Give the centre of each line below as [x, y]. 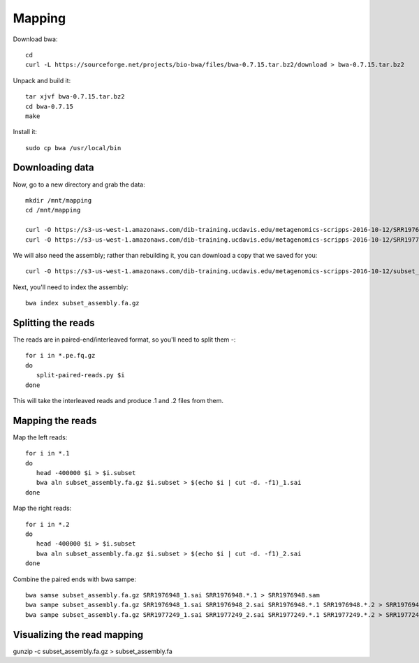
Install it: [25, 132]
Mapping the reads [55, 420]
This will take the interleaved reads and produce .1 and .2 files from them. [118, 400]
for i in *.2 [47, 524]
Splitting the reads [54, 322]
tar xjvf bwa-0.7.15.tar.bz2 [75, 97]
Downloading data [53, 168]
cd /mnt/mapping [53, 210]
